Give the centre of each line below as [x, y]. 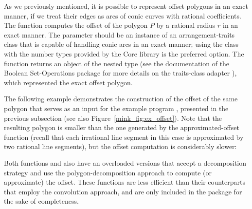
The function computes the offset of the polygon [76, 25]
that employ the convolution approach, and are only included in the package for [123, 191]
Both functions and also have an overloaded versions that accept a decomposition [125, 162]
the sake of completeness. [41, 201]
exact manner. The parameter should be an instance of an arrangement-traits [119, 34]
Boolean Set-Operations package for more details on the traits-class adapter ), [120, 73]
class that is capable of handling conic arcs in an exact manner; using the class [121, 44]
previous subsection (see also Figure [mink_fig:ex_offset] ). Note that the [113, 118]
